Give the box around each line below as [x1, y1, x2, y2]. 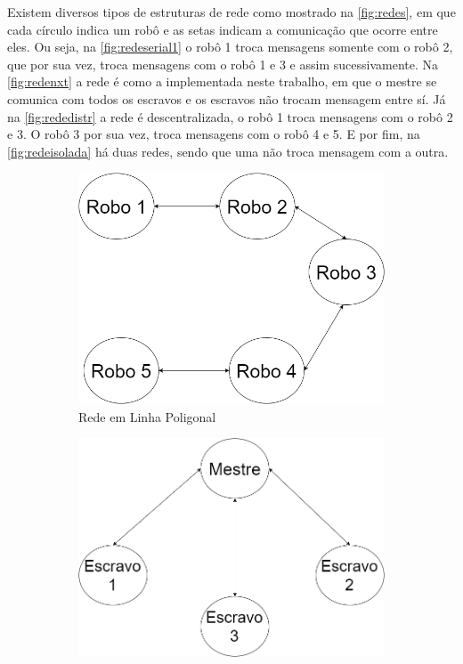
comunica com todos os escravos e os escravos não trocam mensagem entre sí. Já [7, 89, 446, 108]
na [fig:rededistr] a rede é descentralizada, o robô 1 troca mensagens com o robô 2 [7, 107, 453, 126]
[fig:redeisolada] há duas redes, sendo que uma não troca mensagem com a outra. [7, 142, 449, 160]
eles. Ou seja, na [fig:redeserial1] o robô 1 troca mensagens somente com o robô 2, [7, 37, 453, 56]
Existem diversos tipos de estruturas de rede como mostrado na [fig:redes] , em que [7, 3, 456, 20]
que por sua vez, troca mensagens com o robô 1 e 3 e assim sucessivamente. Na [7, 54, 438, 73]
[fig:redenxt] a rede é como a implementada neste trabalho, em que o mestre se [7, 72, 437, 91]
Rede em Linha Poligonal [78, 407, 216, 425]
